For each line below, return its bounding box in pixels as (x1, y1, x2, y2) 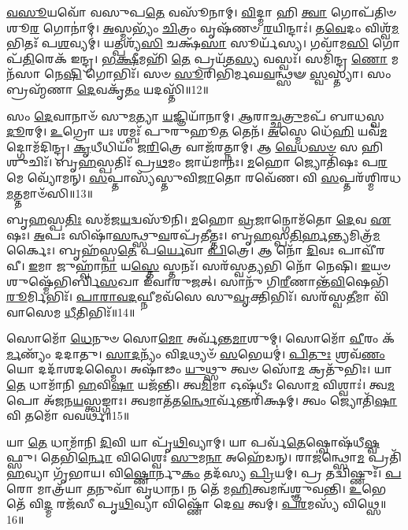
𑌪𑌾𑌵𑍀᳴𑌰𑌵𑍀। (337, 242, 386, 258)
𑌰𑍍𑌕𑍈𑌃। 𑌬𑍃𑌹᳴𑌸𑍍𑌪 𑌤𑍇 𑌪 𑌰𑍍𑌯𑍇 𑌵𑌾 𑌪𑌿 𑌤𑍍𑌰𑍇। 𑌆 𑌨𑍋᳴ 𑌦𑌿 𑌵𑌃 (6, 242, 335, 258)
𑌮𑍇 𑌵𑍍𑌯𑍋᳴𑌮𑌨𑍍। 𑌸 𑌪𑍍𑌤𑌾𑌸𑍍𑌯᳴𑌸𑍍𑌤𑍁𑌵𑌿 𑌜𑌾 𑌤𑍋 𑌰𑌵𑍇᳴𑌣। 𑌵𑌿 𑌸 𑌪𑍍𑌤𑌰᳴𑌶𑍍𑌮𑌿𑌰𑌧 (6, 169, 402, 185)
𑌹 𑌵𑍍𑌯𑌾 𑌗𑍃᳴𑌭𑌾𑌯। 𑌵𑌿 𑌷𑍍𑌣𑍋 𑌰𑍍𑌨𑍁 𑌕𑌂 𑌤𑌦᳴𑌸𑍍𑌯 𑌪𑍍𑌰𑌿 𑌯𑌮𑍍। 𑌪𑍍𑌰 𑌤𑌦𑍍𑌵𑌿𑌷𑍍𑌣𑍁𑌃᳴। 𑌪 (6, 465, 402, 481)
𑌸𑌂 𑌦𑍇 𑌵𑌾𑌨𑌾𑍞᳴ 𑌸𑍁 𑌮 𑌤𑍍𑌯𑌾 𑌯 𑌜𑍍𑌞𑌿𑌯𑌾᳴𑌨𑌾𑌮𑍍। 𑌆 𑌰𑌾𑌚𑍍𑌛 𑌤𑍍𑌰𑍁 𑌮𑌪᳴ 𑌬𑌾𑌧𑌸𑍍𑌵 (6, 107, 384, 124)
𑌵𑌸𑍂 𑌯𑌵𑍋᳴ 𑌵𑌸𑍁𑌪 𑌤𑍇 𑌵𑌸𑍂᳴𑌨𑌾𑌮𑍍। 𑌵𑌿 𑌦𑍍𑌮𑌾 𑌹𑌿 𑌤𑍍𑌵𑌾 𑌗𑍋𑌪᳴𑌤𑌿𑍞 (6, 4, 396, 20)
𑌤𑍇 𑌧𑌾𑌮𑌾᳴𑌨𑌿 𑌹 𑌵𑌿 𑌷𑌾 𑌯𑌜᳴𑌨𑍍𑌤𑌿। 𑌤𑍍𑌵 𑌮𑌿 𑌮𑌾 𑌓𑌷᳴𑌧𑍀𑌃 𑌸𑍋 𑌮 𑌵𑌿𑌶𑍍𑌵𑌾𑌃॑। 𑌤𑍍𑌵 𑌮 (6, 376, 395, 393)
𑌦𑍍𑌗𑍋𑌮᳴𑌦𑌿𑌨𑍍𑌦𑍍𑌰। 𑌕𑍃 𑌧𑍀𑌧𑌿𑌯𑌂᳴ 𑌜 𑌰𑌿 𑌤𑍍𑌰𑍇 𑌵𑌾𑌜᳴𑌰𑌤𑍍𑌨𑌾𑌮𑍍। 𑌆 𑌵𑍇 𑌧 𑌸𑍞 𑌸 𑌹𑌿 (6, 138, 384, 154)
